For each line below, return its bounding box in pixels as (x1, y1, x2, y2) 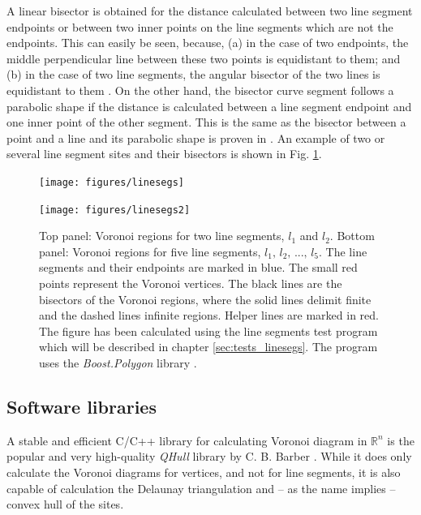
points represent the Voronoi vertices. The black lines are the (39, 275, 342, 292)
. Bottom (329, 227, 375, 244)
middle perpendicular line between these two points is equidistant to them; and (6, 49, 401, 67)
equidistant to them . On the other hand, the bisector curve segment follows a (6, 81, 394, 98)
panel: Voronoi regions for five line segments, (39, 242, 261, 260)
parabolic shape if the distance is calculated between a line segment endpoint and (6, 97, 412, 114)
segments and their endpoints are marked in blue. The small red (39, 259, 358, 276)
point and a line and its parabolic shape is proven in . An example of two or (6, 129, 385, 146)
